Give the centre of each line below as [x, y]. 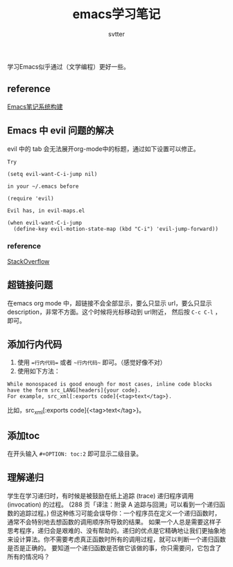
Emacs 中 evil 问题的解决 [61, 130]
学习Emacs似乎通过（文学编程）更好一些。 [68, 66]
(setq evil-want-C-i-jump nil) [52, 174]
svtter [116, 34]
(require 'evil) [31, 198]
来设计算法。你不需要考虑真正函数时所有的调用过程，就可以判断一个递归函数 [116, 539]
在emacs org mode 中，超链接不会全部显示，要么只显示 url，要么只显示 [110, 303]
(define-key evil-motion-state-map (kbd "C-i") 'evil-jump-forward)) [116, 229]
